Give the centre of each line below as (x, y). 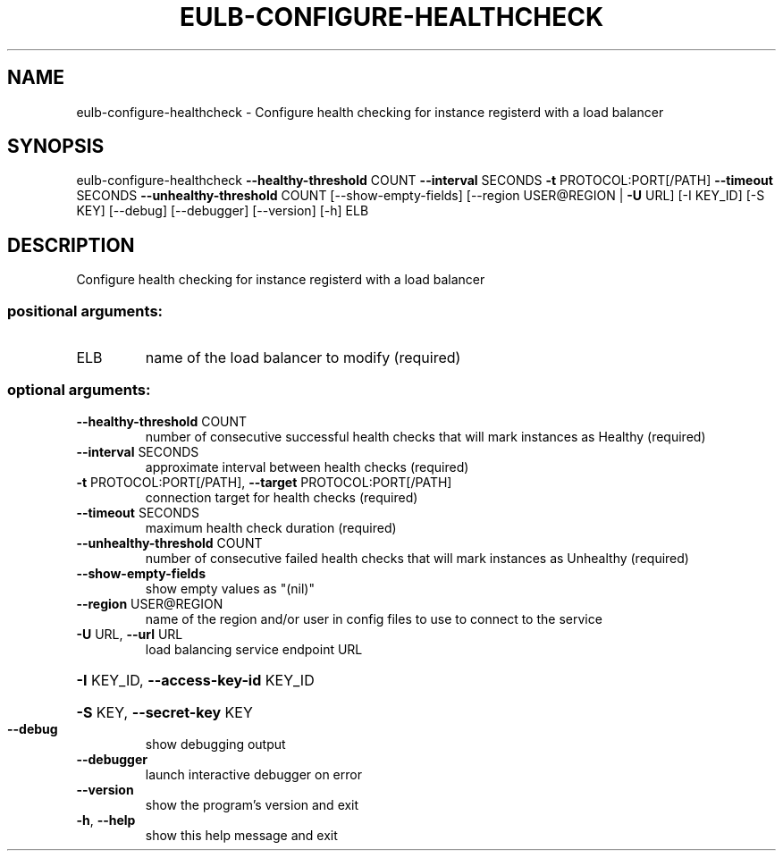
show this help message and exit (241, 835)
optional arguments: (79, 390)
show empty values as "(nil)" (230, 588)
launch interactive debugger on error (253, 774)
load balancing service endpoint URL (254, 649)
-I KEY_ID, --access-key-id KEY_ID (195, 680)
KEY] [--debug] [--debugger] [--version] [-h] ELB (223, 211)
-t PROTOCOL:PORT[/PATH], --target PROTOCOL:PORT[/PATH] (264, 482)
